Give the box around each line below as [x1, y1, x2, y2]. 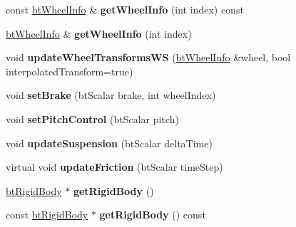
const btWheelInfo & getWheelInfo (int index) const [6, 2, 244, 16]
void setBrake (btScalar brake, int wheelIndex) [6, 88, 216, 102]
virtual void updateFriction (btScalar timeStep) [6, 159, 223, 174]
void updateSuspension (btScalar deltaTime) [6, 135, 213, 150]
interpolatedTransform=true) [6, 63, 133, 78]
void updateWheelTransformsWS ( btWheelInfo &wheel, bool [6, 50, 291, 65]
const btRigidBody [6, 207, 88, 222]
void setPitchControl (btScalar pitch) [6, 111, 179, 126]
